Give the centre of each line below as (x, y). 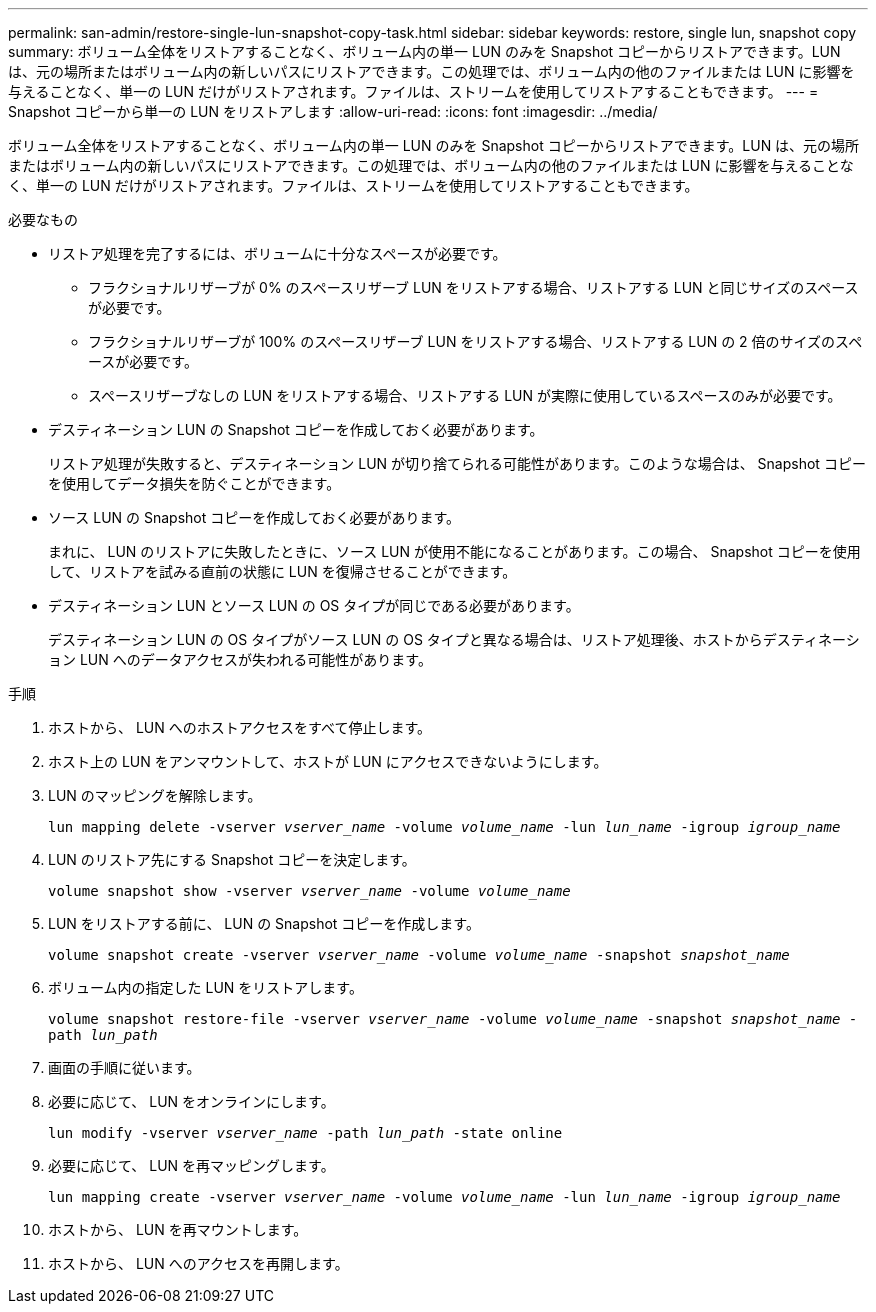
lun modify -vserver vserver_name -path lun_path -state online (305, 1133)
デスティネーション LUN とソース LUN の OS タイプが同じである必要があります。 (314, 605)
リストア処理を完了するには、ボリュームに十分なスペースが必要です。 (277, 253)
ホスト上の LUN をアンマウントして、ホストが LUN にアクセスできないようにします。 (328, 761)
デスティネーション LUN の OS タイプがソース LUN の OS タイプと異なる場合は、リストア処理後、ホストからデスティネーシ (454, 639)
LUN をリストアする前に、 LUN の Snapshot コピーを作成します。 (264, 923)
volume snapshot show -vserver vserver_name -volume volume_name (309, 891)
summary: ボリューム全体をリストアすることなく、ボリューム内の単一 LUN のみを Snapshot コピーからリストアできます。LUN (424, 51)
